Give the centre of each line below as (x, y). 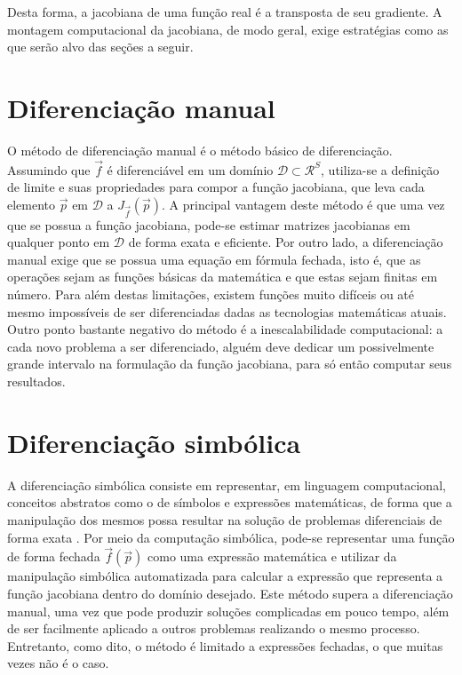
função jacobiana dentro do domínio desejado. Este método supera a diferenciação (230, 593)
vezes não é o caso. (58, 663)
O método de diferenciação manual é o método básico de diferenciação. (200, 150)
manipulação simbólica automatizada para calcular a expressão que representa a (225, 576)
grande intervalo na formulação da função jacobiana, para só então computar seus (230, 364)
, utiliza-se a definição (380, 169)
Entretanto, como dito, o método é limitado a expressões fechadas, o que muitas (225, 645)
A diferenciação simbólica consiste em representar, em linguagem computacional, (227, 484)
